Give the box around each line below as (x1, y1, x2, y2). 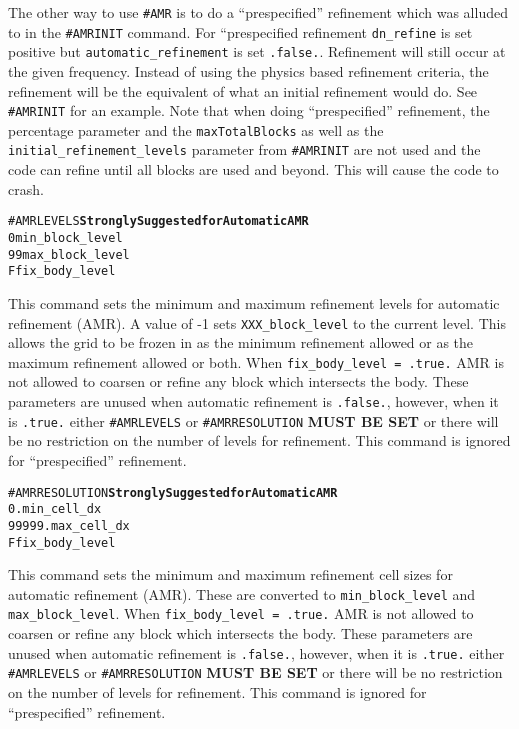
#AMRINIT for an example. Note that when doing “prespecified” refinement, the (8, 100, 490, 121)
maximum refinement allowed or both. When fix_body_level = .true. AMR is (8, 351, 504, 372)
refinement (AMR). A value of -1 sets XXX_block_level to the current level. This (8, 312, 506, 333)
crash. (8, 178, 44, 199)
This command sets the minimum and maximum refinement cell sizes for (8, 564, 453, 585)
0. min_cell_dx (8, 502, 102, 517)
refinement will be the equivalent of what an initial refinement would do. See (8, 80, 478, 101)
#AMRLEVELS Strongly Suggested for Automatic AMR (8, 214, 309, 229)
